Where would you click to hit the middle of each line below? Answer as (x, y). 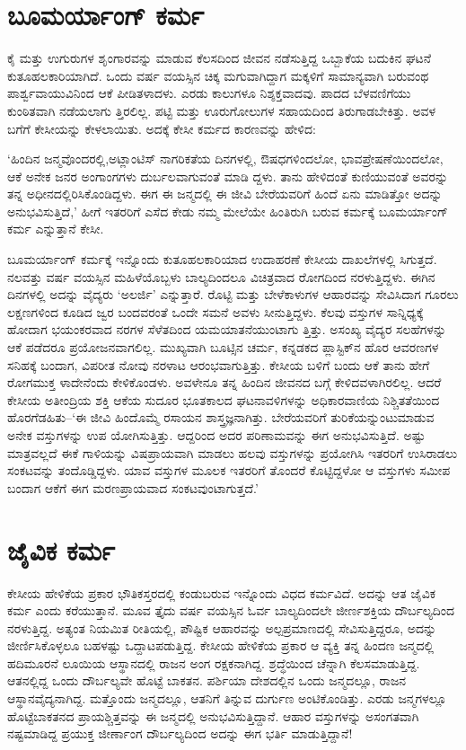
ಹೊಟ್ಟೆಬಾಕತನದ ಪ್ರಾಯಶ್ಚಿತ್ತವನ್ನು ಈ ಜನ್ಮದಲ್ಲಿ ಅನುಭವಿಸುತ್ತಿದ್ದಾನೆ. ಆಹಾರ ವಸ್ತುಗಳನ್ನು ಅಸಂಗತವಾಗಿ (213, 715)
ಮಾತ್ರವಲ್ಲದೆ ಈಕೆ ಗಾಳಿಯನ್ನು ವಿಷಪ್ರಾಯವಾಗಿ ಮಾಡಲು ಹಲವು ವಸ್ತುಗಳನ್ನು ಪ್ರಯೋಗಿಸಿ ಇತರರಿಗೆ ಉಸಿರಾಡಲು (233, 452)
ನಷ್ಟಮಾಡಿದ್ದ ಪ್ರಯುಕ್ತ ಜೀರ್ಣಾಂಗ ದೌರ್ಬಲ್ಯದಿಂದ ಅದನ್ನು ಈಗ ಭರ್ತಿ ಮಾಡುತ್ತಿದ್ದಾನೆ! (180, 733)
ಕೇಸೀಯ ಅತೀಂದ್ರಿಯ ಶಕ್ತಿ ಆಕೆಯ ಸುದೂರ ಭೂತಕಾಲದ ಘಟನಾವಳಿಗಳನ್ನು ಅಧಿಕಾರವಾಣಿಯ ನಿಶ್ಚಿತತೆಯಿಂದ (224, 399)
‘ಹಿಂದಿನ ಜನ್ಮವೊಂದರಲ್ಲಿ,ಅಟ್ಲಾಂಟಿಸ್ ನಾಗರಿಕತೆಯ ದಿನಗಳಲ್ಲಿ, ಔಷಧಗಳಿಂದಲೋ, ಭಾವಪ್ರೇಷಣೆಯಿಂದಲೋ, (225, 159)
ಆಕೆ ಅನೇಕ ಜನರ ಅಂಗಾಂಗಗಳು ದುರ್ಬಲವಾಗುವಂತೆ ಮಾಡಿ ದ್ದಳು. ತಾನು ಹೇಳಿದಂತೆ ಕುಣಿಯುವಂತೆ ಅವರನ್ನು (228, 176)
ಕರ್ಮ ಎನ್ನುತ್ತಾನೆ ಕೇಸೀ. (56, 229)
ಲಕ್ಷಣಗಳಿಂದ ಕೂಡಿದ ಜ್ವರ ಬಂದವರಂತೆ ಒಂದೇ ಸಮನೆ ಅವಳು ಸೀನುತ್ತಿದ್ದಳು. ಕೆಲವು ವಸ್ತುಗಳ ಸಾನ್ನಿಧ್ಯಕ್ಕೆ (215, 311)
